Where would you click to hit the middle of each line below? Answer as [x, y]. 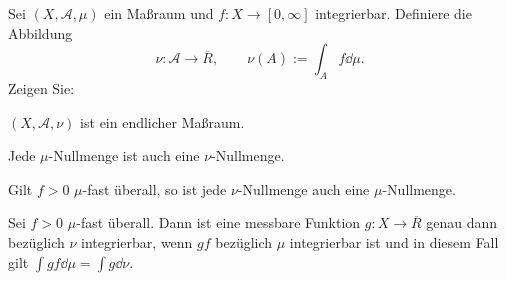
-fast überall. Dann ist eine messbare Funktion [218, 222]
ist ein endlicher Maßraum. [162, 121]
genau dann [462, 222]
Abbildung [40, 32]
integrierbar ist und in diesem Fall [394, 241]
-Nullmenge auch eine [303, 188]
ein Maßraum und [159, 13]
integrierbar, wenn [137, 241]
